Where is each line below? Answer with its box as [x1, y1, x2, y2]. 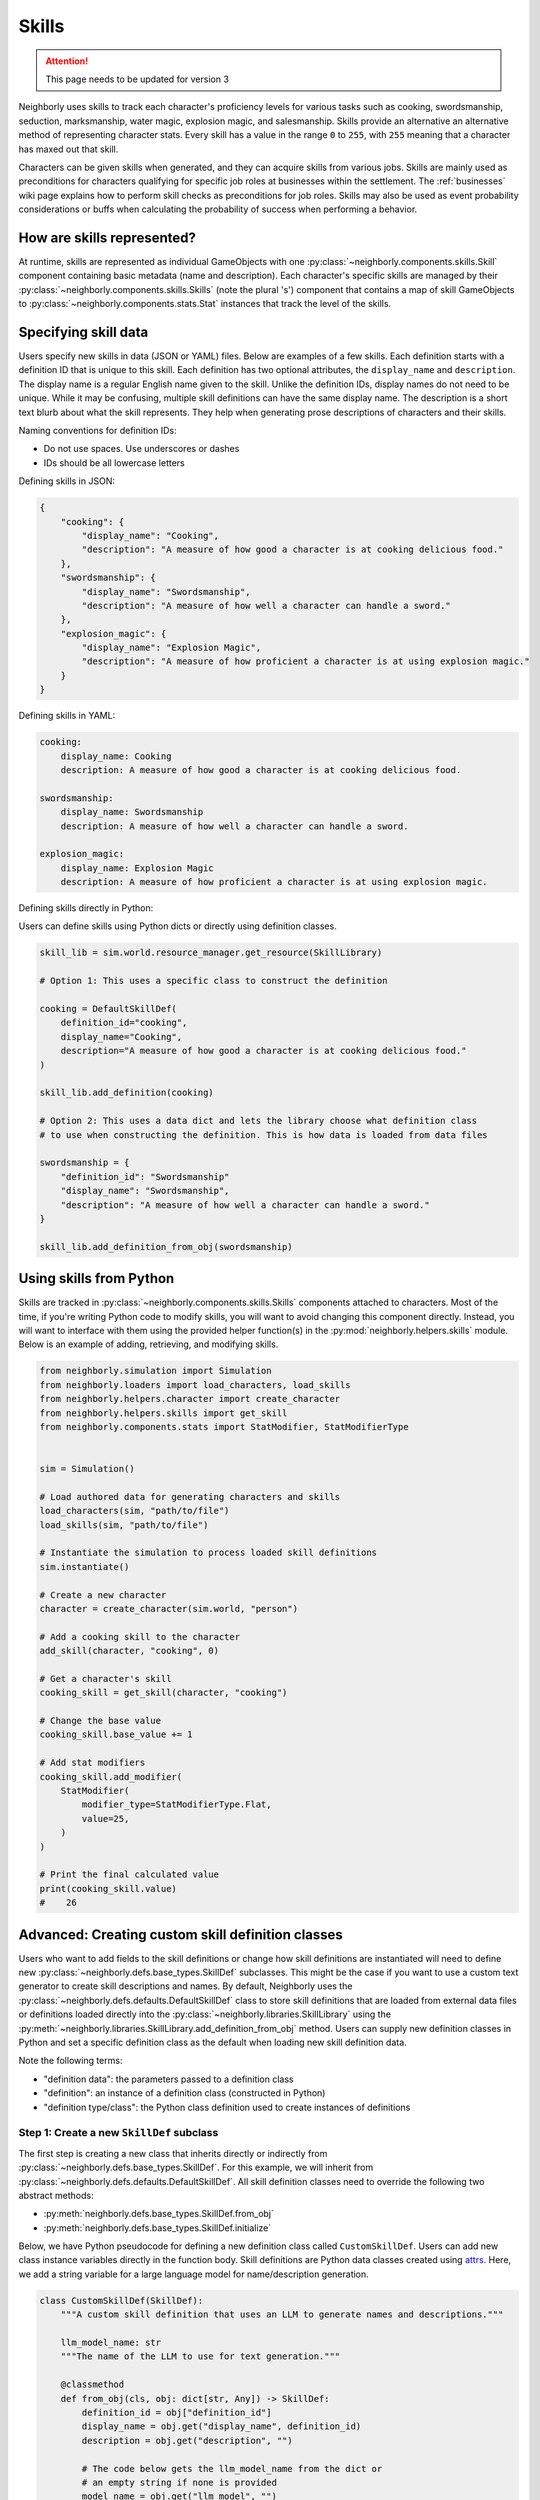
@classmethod [60, 2379, 125, 2390]
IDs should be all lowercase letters [43, 456, 185, 469]
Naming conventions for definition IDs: [18, 425, 177, 436]
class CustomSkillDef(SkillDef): [39, 2295, 204, 2306]
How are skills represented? [18, 229, 197, 246]
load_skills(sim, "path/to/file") [39, 1519, 209, 1530]
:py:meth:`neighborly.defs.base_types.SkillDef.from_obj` [43, 2208, 275, 2220]
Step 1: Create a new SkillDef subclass [18, 2126, 219, 2140]
